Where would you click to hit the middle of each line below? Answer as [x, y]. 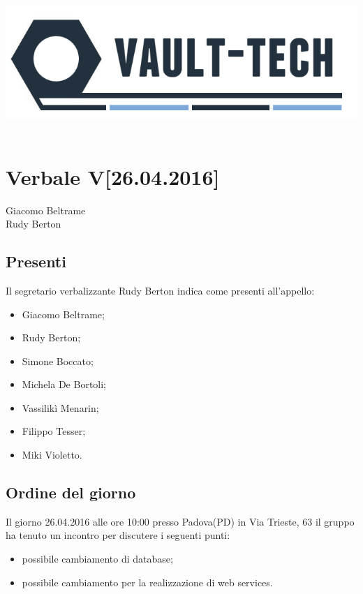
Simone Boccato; [58, 361]
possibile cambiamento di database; [97, 559]
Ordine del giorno [71, 492]
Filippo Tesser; [54, 431]
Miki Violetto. [52, 455]
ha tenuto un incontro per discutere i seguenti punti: [118, 535]
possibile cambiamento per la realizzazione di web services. [147, 582]
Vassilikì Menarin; [60, 407]
